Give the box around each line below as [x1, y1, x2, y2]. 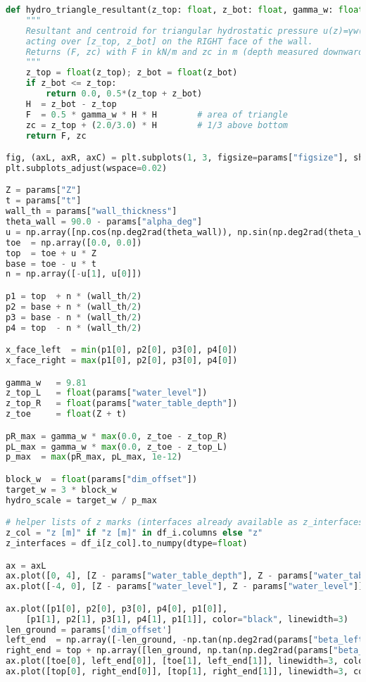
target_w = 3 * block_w [6, 484, 117, 495]
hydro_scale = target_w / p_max [6, 495, 157, 505]
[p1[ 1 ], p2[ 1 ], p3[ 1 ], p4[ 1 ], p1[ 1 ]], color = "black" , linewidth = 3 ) [25, 614, 348, 624]
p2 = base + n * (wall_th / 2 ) [6, 301, 142, 312]
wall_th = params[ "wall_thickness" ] [6, 206, 177, 217]
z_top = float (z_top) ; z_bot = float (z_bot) [25, 68, 238, 78]
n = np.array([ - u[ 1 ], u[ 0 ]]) [6, 269, 142, 279]
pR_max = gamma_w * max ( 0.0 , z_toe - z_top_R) [6, 431, 228, 441]
